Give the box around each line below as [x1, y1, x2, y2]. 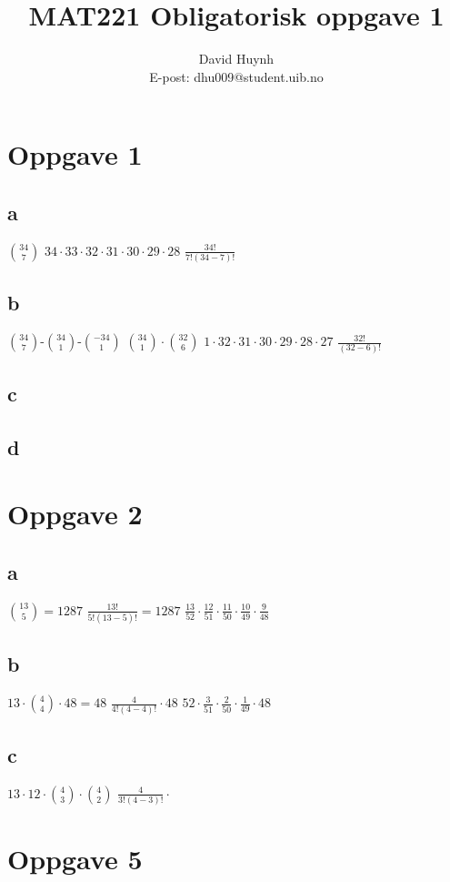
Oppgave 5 [7, 840, 143, 877]
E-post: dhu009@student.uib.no [149, 66, 324, 86]
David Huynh [198, 49, 275, 68]
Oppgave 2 [7, 495, 143, 532]
